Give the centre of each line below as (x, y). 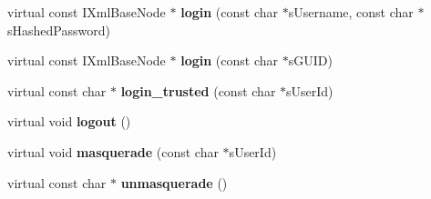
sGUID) (310, 60)
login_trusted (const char (198, 90)
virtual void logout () (69, 121)
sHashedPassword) (59, 30)
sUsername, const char (351, 12)
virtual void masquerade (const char (113, 151)
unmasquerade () (174, 182)
